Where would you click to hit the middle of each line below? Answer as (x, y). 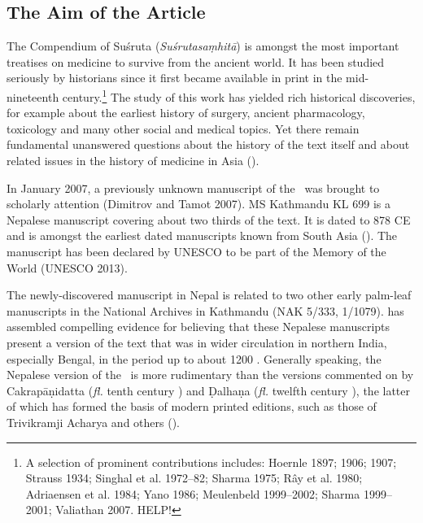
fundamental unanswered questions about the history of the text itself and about (208, 144)
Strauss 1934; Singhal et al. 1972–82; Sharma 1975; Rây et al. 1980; (194, 478)
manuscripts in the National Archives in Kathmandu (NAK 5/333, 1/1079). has (205, 310)
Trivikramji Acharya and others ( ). (93, 422)
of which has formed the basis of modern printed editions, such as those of (192, 406)
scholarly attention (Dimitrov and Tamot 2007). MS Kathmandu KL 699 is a (198, 204)
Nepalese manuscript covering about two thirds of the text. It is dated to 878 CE (209, 219)
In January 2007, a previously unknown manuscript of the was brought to (193, 187)
